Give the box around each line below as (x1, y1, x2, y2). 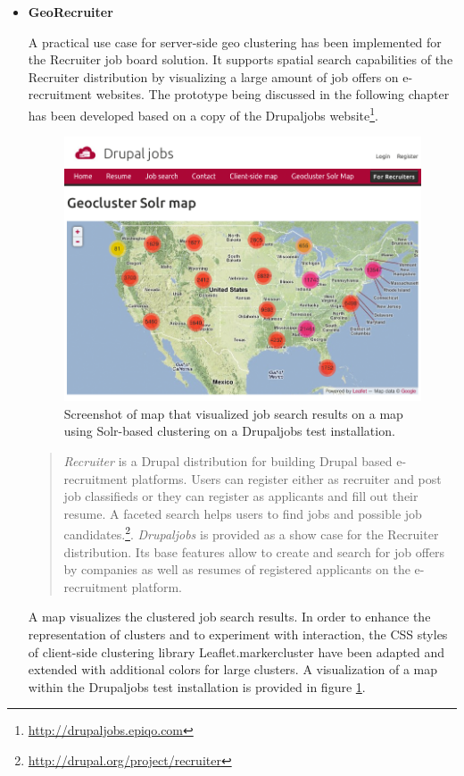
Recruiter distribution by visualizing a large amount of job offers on (28, 67, 399, 86)
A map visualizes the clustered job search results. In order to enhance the (28, 607, 431, 626)
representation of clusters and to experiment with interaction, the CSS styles (28, 624, 448, 643)
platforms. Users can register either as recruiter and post (131, 469, 442, 488)
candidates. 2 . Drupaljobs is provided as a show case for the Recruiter (63, 522, 439, 543)
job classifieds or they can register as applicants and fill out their (63, 487, 418, 505)
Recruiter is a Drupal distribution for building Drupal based (63, 451, 393, 470)
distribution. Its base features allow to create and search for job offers (63, 542, 445, 561)
